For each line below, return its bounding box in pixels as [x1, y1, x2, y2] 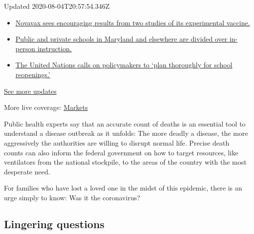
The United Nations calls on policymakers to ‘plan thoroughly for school [15, 60, 233, 70]
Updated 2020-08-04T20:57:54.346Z [4, 1, 110, 11]
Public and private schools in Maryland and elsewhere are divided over [15, 34, 228, 44]
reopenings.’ [15, 69, 50, 79]
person [15, 43, 35, 53]
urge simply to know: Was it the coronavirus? [4, 192, 140, 202]
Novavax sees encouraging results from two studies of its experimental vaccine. [15, 17, 250, 27]
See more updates [4, 85, 57, 96]
